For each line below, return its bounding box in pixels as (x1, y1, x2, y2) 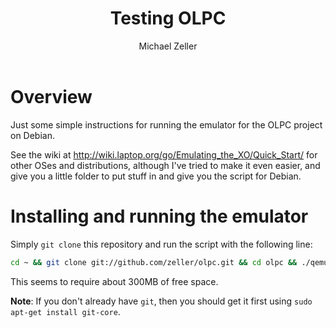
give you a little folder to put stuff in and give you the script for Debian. (10, 170, 302, 182)
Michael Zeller (138, 40, 198, 52)
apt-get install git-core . (10, 305, 121, 317)
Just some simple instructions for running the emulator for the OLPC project (10, 118, 323, 131)
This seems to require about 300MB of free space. (10, 275, 219, 287)
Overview (10, 85, 93, 108)
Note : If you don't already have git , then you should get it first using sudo (10, 295, 313, 307)
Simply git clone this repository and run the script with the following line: (10, 238, 313, 250)
